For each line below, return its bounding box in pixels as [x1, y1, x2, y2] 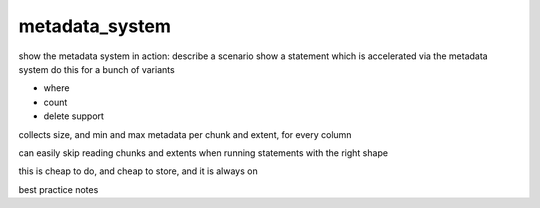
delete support [43, 110, 105, 122]
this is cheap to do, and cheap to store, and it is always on [18, 165, 259, 177]
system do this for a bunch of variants [18, 63, 175, 75]
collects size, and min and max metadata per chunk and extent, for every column [18, 128, 352, 140]
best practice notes [18, 183, 99, 195]
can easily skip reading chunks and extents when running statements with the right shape [18, 146, 389, 159]
